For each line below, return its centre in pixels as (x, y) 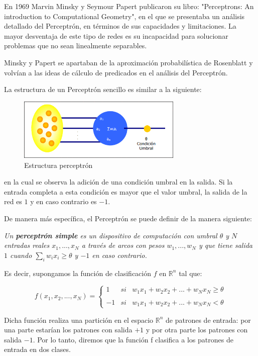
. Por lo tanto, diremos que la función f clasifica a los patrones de (133, 339)
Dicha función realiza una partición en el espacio (79, 320)
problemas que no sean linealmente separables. (76, 46)
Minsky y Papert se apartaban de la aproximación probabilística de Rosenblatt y (128, 62)
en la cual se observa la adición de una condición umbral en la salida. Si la (118, 182)
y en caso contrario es (63, 201)
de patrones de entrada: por (208, 320)
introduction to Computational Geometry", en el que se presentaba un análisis (124, 16)
